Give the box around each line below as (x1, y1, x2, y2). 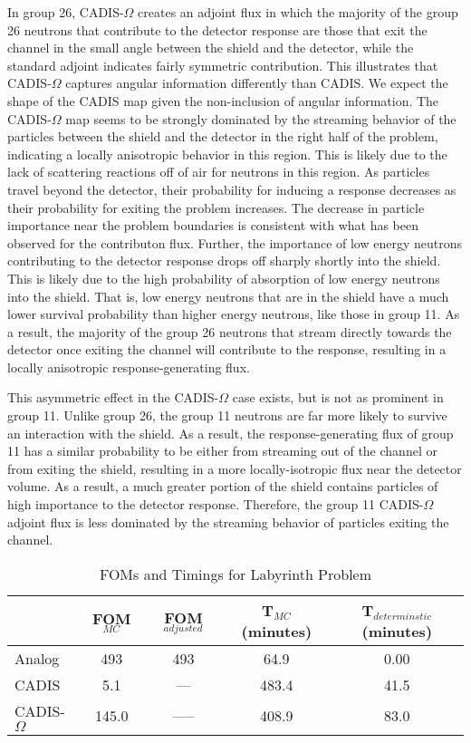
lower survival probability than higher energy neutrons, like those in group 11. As (7, 304, 460, 323)
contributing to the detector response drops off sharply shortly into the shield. (7, 251, 441, 270)
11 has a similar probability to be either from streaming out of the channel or (7, 441, 437, 460)
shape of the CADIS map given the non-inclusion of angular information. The (7, 91, 439, 110)
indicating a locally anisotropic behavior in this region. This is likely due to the (7, 144, 447, 163)
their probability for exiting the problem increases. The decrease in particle (7, 198, 425, 217)
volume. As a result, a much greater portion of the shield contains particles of (7, 477, 438, 496)
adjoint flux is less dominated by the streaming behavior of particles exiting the (7, 512, 449, 531)
